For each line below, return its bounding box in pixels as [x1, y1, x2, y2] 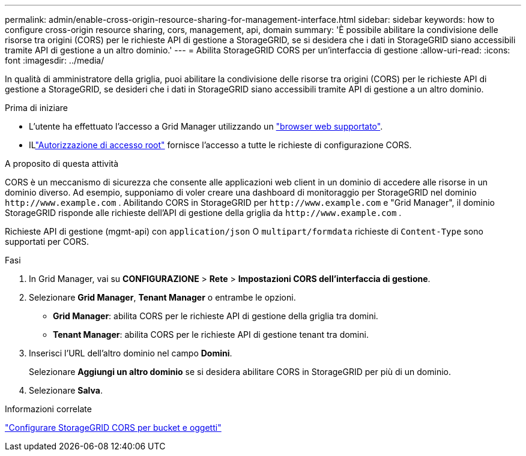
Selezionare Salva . [29, 385, 103, 395]
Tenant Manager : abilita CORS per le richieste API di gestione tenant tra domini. [53, 329, 369, 340]
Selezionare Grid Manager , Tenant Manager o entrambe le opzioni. [29, 292, 296, 302]
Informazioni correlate [5, 404, 92, 414]
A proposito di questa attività [5, 158, 119, 169]
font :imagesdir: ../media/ [5, 55, 104, 65]
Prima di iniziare [5, 103, 68, 113]
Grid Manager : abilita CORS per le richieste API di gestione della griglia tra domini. [53, 311, 378, 321]
